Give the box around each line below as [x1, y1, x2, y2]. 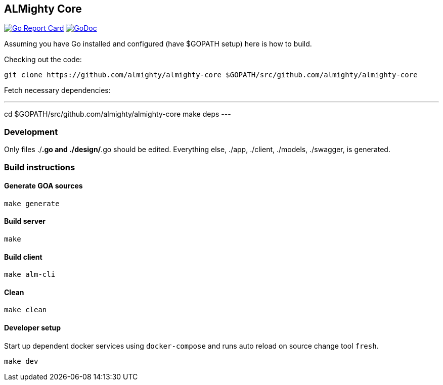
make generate [4, 199, 60, 208]
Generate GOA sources [4, 181, 83, 190]
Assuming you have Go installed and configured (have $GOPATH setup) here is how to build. [4, 39, 312, 49]
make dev [4, 357, 38, 365]
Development [4, 126, 58, 137]
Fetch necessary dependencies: [4, 86, 111, 95]
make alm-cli [4, 270, 56, 279]
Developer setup [4, 323, 61, 332]
